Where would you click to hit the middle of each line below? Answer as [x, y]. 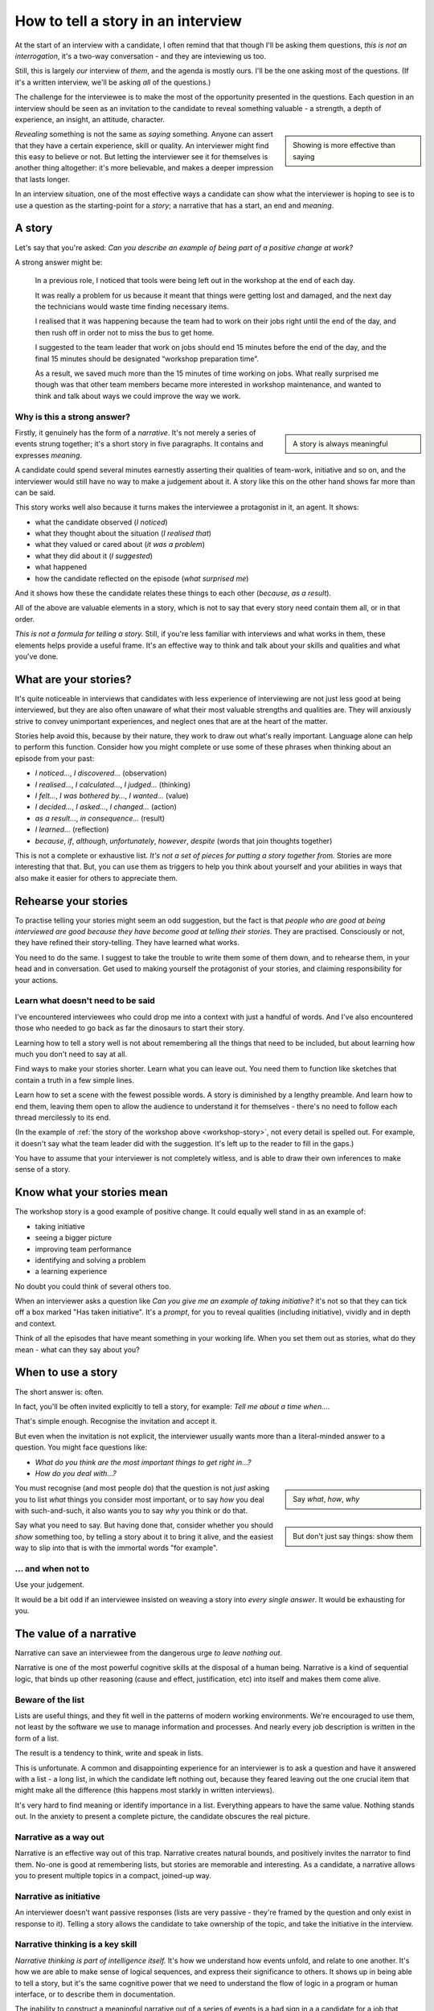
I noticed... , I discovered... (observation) [101, 773]
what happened [61, 567]
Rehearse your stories [72, 901]
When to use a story [66, 1373]
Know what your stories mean [91, 1193]
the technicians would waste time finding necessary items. [132, 306]
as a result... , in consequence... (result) [100, 818]
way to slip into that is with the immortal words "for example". [117, 1548]
